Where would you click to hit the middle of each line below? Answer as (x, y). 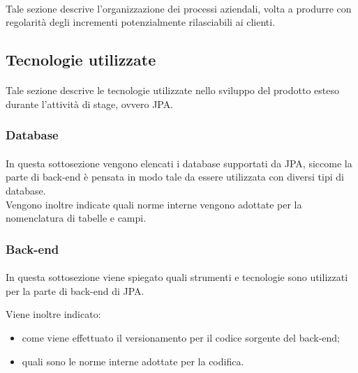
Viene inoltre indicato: (53, 314)
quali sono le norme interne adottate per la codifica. (133, 361)
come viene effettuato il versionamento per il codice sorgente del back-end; (181, 337)
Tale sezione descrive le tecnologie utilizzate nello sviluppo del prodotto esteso (172, 90)
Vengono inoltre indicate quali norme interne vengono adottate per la (154, 204)
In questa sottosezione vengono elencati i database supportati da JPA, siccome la (179, 163)
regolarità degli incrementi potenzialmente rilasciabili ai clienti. (141, 22)
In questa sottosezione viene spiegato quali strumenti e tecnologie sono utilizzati (177, 277)
